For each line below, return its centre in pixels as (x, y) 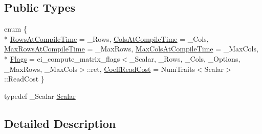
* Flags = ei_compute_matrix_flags (62, 58)
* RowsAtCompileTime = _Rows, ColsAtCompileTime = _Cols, (106, 38)
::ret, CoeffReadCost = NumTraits (141, 69)
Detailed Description (60, 123)
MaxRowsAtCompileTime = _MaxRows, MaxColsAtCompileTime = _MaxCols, (131, 49)
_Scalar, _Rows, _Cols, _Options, (185, 58)
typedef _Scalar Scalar (40, 96)
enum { (16, 29)
